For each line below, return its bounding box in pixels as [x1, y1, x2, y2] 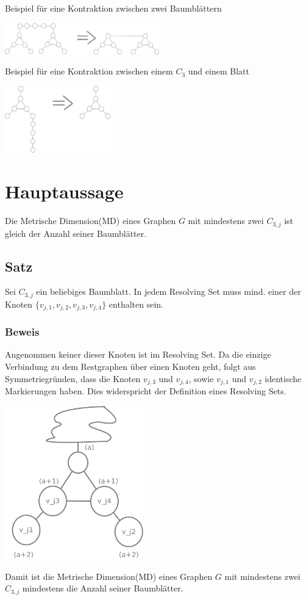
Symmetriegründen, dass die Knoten [5, 372, 141, 385]
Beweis [5, 324, 40, 339]
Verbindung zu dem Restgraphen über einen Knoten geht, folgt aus [5, 360, 256, 373]
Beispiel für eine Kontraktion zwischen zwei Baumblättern [5, 2, 222, 14]
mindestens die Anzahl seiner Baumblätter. [22, 582, 183, 595]
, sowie [188, 372, 214, 385]
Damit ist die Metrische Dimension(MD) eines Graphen [5, 569, 213, 582]
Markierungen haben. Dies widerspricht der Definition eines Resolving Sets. [5, 385, 286, 397]
